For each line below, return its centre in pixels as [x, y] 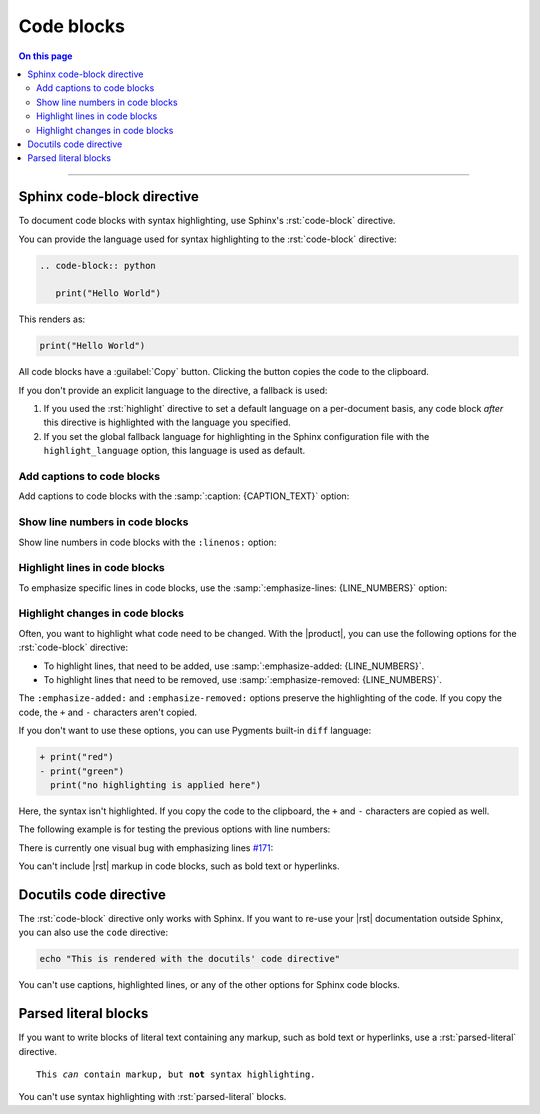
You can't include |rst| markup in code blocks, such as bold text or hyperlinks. [179, 866]
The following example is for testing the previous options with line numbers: [174, 829]
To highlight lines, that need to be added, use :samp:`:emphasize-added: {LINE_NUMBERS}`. [234, 666]
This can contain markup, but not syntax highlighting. [176, 1074]
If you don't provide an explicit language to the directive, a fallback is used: [173, 390]
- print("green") [82, 771]
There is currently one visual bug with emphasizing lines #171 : [146, 847]
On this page [45, 56]
